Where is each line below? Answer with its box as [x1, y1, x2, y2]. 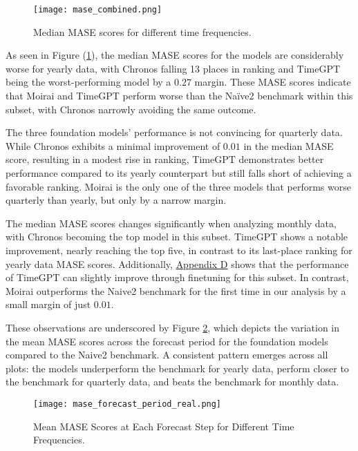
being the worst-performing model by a [6, 75, 171, 89]
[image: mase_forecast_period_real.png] [33, 399, 222, 409]
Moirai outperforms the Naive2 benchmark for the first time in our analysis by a [6, 283, 346, 298]
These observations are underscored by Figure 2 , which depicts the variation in [6, 320, 340, 334]
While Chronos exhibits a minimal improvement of [6, 138, 220, 153]
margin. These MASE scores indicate [194, 75, 351, 89]
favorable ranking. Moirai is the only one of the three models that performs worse [6, 179, 351, 193]
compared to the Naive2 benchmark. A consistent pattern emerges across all [6, 347, 328, 362]
